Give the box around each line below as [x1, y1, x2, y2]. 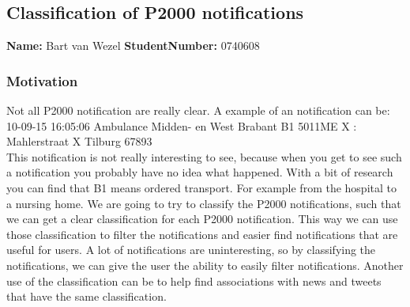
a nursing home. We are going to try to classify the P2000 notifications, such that [6, 195, 401, 211]
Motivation [6, 70, 78, 90]
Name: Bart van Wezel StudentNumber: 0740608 [6, 37, 260, 54]
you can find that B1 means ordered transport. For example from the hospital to [6, 179, 397, 195]
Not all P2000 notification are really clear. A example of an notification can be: [6, 102, 390, 119]
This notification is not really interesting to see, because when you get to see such [6, 148, 402, 165]
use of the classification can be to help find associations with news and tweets [6, 272, 382, 289]
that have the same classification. [6, 288, 167, 305]
